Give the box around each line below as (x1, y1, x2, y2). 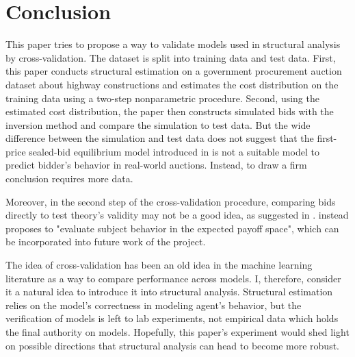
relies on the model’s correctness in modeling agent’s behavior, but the (5, 297, 302, 312)
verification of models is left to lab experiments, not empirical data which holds (5, 311, 339, 325)
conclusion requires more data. (5, 171, 133, 186)
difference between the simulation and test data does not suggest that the (5, 131, 314, 145)
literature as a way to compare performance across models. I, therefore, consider (5, 271, 341, 285)
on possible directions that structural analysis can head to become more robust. (5, 338, 340, 352)
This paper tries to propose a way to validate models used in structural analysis (5, 37, 341, 51)
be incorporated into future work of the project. (5, 234, 206, 249)
